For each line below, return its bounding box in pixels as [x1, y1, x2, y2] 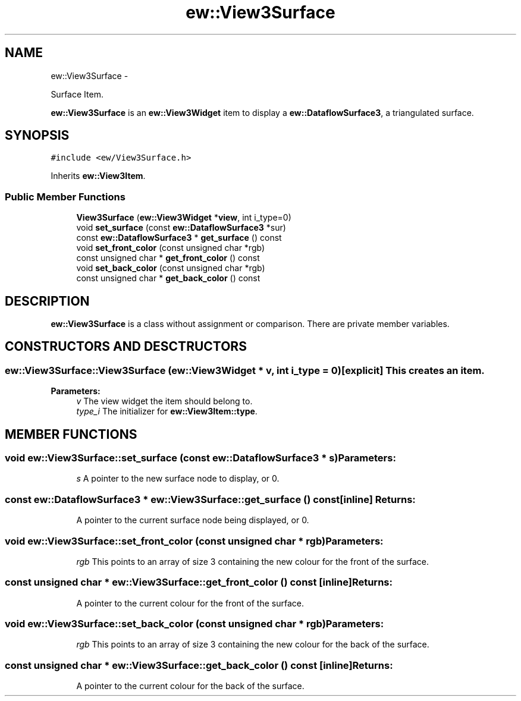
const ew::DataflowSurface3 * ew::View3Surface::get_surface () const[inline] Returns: [5, 493, 416, 505]
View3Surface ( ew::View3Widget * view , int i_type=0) [76, 212, 291, 223]
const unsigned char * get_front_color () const [76, 253, 260, 263]
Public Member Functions [5, 190, 125, 203]
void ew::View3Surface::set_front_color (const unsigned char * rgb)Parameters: [5, 535, 384, 547]
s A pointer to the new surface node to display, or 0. [76, 473, 280, 484]
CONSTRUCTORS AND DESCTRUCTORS [5, 339, 247, 354]
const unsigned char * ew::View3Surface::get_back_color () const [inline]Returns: [5, 659, 393, 671]
